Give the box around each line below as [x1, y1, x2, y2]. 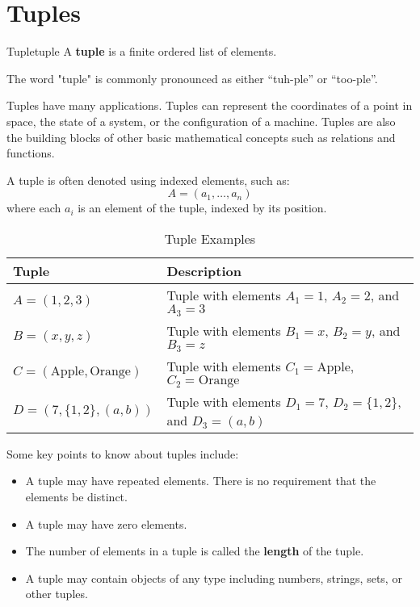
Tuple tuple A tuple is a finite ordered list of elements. [6, 43, 277, 60]
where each [6, 199, 61, 216]
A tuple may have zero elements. [25, 515, 187, 532]
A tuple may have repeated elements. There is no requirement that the [25, 472, 376, 489]
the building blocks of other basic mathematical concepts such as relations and [6, 128, 396, 145]
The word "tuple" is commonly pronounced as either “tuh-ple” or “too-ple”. [6, 69, 378, 86]
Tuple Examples [164, 228, 256, 248]
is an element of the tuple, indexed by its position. [78, 199, 327, 216]
